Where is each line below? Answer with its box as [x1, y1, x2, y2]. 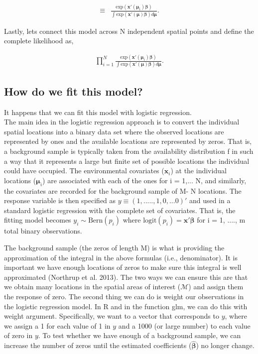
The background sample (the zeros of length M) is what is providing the [4, 242, 225, 253]
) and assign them [188, 281, 244, 292]
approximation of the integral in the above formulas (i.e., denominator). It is [4, 252, 238, 262]
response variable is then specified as [4, 195, 116, 206]
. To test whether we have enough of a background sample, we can [38, 330, 241, 341]
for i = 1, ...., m [197, 215, 246, 225]
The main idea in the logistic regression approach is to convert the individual [4, 117, 240, 127]
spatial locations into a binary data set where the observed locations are [4, 126, 224, 136]
